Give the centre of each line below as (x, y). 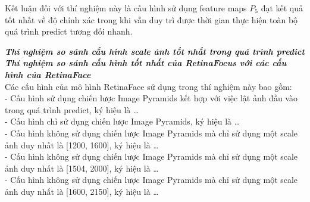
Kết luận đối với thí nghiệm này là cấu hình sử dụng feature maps (126, 8)
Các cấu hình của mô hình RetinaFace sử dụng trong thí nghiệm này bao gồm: (148, 86)
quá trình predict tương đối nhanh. (69, 31)
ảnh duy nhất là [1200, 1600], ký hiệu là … (82, 144)
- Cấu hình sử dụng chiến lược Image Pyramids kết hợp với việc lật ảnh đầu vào (151, 98)
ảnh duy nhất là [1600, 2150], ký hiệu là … (82, 191)
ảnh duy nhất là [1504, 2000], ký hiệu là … (82, 168)
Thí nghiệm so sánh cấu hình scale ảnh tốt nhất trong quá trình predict (155, 51)
